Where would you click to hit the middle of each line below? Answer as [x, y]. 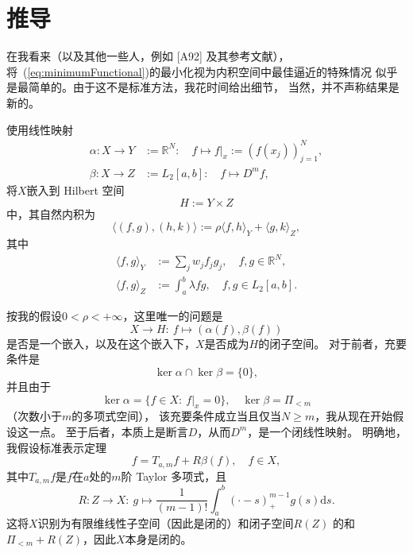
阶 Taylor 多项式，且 [174, 476]
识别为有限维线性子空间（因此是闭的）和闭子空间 [166, 523]
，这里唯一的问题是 [173, 316]
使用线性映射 [40, 129]
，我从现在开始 [354, 416]
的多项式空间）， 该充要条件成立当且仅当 [176, 416]
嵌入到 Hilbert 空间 [75, 189]
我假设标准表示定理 [56, 447]
